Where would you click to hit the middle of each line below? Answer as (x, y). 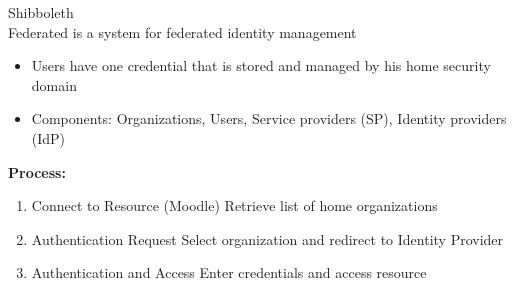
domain (54, 84)
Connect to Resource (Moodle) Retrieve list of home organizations (234, 205)
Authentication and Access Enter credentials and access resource (229, 272)
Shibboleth (41, 12)
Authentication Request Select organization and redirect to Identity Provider (267, 238)
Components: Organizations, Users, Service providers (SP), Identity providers (269, 118)
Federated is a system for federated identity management (182, 31)
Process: (37, 171)
